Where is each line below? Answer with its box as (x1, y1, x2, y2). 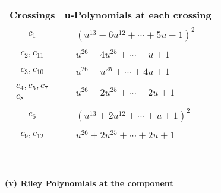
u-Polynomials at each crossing (64, 8, 211, 21)
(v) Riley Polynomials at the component (5, 176, 173, 189)
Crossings (10, 8, 55, 21)
